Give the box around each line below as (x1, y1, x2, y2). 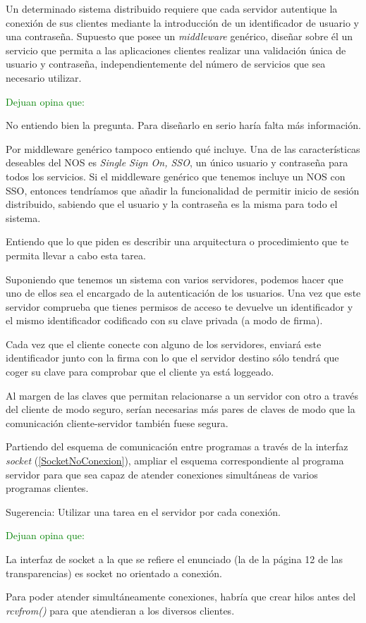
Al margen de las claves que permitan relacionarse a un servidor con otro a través (6, 388, 358, 402)
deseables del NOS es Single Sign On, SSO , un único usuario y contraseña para (6, 155, 348, 170)
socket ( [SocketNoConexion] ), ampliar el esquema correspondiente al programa (6, 453, 344, 468)
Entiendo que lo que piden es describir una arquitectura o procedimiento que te (6, 234, 349, 249)
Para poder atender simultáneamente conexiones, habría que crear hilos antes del (6, 589, 356, 604)
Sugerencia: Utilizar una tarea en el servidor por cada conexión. (6, 504, 281, 519)
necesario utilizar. (6, 70, 82, 85)
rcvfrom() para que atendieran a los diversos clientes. (6, 603, 235, 617)
